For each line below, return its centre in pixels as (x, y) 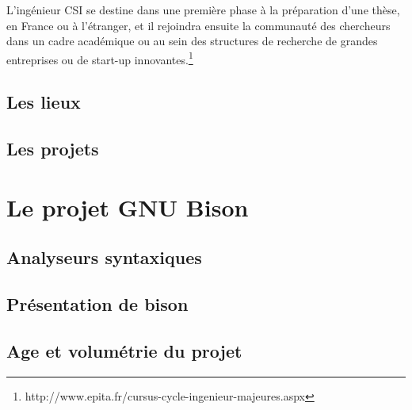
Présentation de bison (97, 304)
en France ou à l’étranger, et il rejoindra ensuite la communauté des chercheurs (198, 25)
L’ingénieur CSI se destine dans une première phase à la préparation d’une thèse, (203, 10)
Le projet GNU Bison (128, 207)
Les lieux (44, 102)
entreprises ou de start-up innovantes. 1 (100, 58)
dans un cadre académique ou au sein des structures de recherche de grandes (192, 41)
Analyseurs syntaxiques (104, 257)
